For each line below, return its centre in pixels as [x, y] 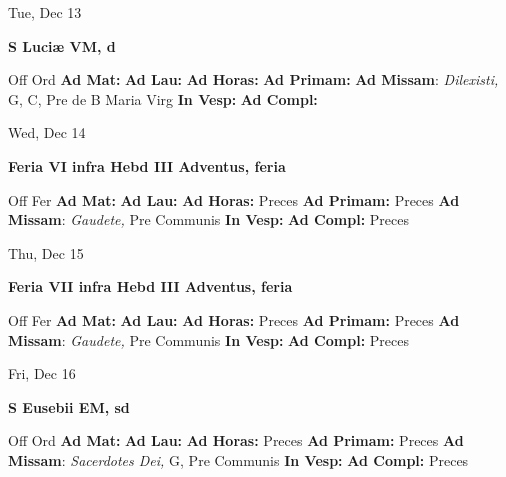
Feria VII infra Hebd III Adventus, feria [150, 286]
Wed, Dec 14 [47, 132]
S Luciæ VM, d [62, 45]
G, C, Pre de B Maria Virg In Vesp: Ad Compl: [163, 98]
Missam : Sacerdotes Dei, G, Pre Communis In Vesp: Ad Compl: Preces [238, 459]
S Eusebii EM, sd [69, 406]
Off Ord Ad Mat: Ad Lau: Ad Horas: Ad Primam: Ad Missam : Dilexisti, [253, 79]
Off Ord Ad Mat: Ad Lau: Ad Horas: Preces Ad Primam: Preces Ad [236, 440]
